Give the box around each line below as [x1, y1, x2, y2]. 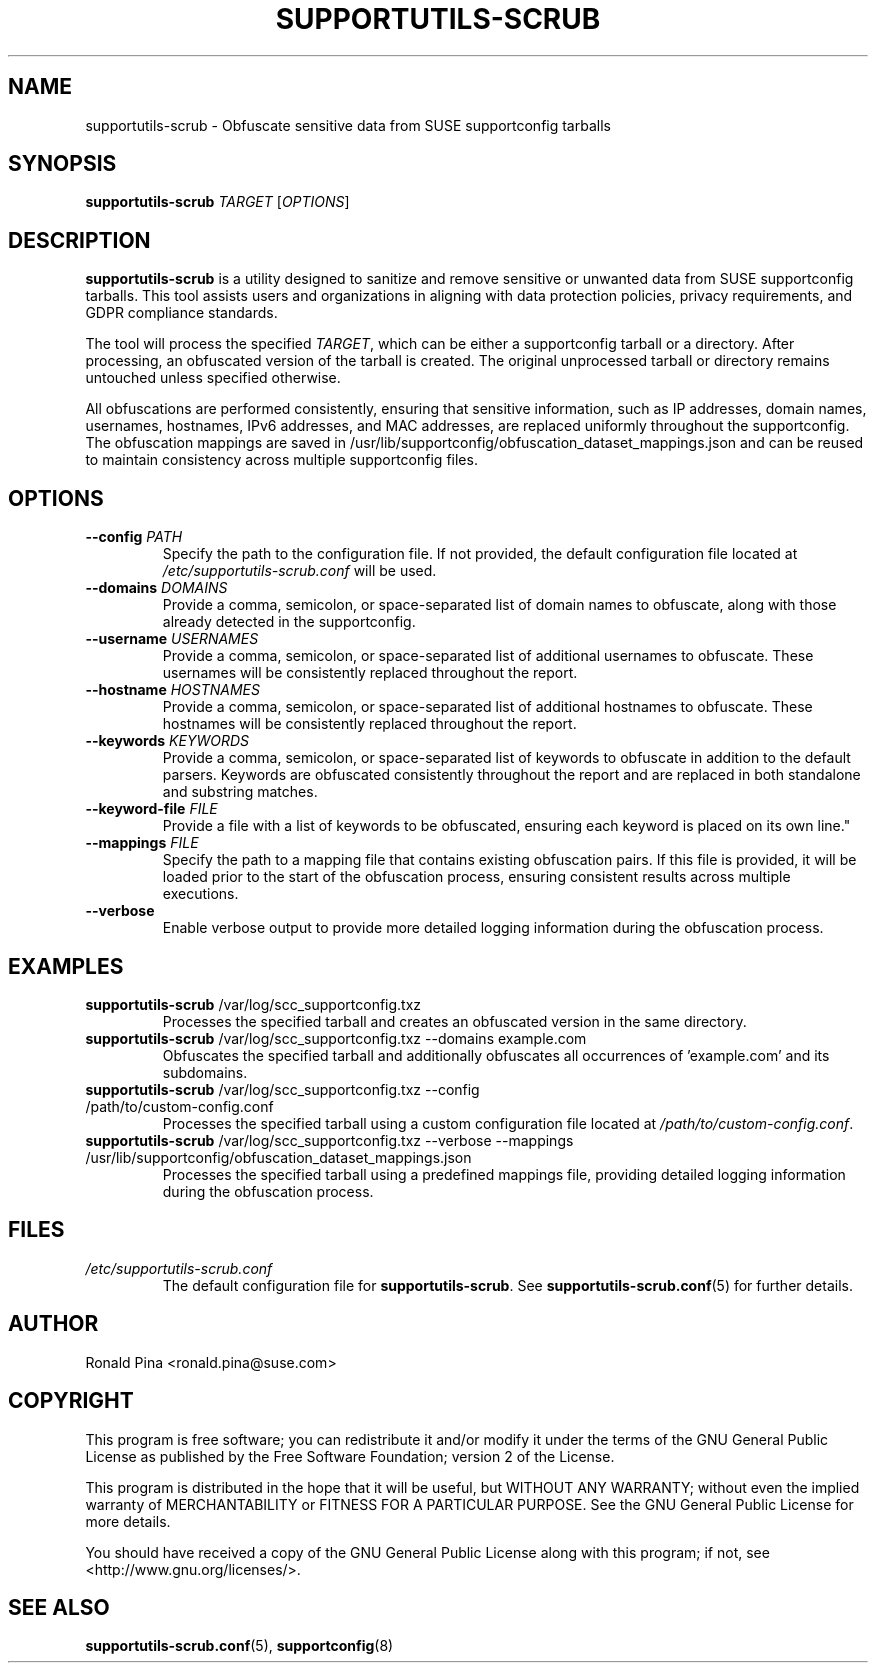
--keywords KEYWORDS [85, 732, 249, 750]
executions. [162, 885, 239, 903]
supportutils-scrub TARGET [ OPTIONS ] [85, 193, 350, 211]
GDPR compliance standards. [85, 304, 278, 322]
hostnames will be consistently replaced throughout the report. [162, 715, 577, 733]
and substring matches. [162, 783, 318, 801]
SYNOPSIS [8, 151, 117, 177]
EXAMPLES [8, 953, 124, 979]
